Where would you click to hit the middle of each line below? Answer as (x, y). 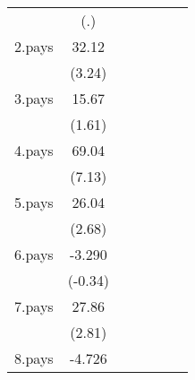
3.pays (34, 98)
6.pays (34, 254)
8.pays (34, 358)
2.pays (34, 46)
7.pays (34, 306)
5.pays (34, 202)
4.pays (34, 150)
